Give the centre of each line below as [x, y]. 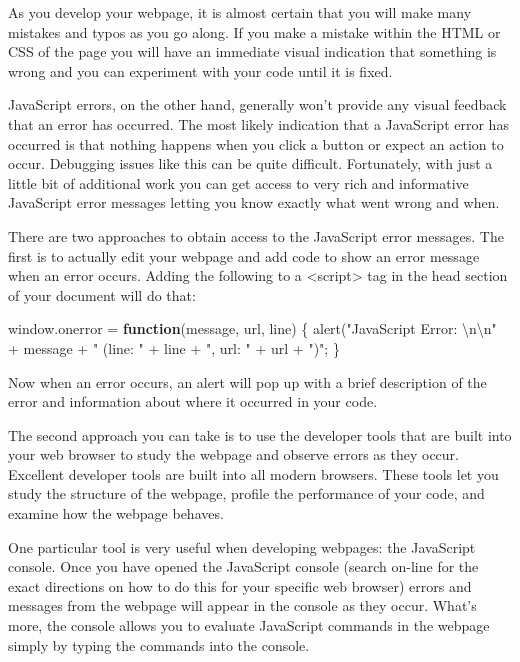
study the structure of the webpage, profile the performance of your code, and [246, 493]
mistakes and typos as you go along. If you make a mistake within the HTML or [254, 31]
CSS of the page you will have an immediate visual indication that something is [252, 51]
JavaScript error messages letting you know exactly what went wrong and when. [254, 202]
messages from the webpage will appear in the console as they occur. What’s [242, 605]
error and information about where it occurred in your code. [193, 401]
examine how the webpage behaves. [116, 513]
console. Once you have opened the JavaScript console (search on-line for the [243, 566]
